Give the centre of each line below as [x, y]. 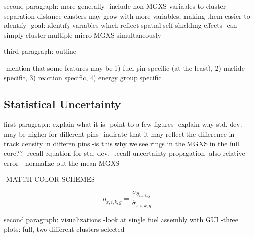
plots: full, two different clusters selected [64, 229]
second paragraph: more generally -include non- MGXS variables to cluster [115, 6]
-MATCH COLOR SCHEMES [49, 179]
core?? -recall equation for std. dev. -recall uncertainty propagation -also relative [125, 153]
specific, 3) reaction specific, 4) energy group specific [83, 77]
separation [20, 15]
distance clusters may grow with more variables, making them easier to [143, 15]
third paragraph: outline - [43, 51]
